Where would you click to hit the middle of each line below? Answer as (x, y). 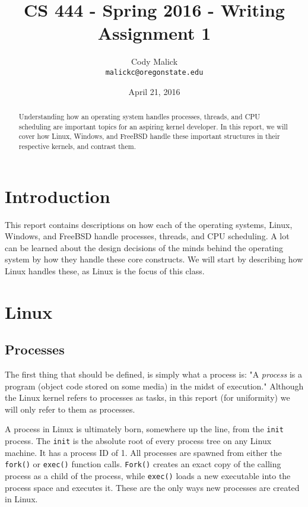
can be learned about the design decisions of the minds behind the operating (144, 247)
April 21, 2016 (154, 91)
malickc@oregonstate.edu (154, 72)
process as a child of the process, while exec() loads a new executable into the (148, 476)
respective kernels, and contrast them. (77, 146)
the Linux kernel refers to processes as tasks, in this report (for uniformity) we (147, 397)
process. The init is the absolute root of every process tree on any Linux (138, 441)
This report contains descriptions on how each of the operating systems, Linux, (149, 224)
